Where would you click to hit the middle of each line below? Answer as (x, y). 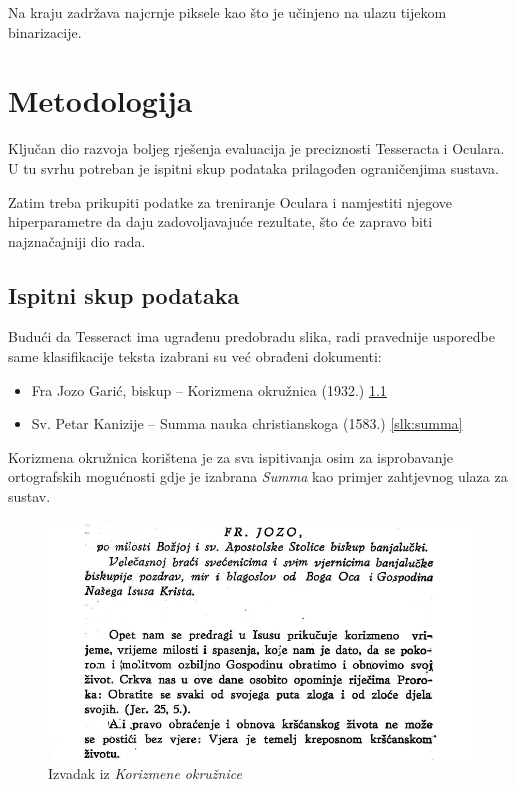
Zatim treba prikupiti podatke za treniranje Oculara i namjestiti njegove (230, 201)
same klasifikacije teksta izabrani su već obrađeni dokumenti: (195, 356)
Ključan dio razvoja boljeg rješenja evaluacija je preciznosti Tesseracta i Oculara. (256, 148)
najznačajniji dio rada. (77, 240)
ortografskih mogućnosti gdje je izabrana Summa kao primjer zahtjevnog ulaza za (258, 476)
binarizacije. (45, 31)
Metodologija (100, 100)
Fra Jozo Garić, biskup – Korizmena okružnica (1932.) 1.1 (209, 389)
